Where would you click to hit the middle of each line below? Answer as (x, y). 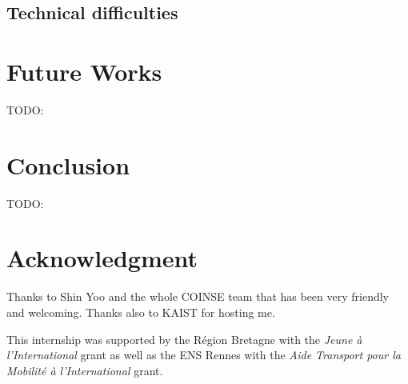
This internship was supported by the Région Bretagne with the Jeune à (184, 339)
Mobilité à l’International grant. (85, 370)
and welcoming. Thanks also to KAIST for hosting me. (141, 312)
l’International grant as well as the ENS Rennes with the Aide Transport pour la (204, 355)
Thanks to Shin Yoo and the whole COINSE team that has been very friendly (198, 296)
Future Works (84, 71)
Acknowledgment (102, 258)
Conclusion (68, 164)
